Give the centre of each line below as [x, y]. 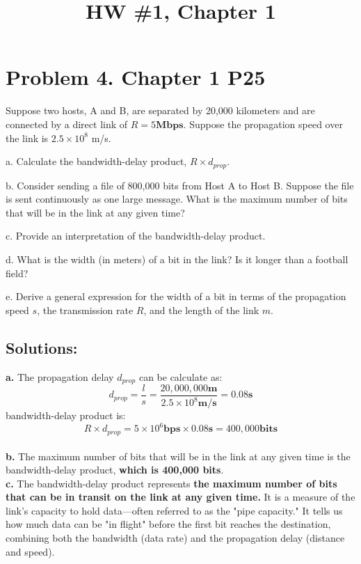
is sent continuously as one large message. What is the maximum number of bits [177, 199]
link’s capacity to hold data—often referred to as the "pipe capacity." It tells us [174, 510]
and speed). [30, 551]
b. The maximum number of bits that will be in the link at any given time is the [178, 456]
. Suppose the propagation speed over [263, 124]
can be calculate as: [180, 376]
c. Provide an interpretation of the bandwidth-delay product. [136, 236]
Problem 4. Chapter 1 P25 [136, 77]
